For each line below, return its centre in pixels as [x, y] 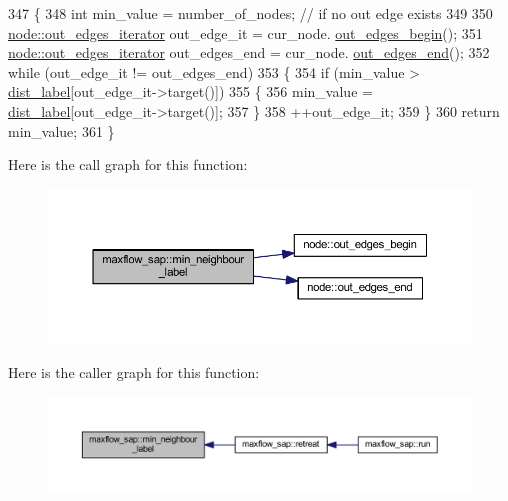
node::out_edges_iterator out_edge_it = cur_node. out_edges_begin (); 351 [245, 32]
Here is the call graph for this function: [128, 164]
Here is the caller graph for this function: [134, 372]
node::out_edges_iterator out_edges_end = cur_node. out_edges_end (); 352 [249, 52]
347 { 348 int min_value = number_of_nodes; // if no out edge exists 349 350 [250, 13]
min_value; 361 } [61, 130]
